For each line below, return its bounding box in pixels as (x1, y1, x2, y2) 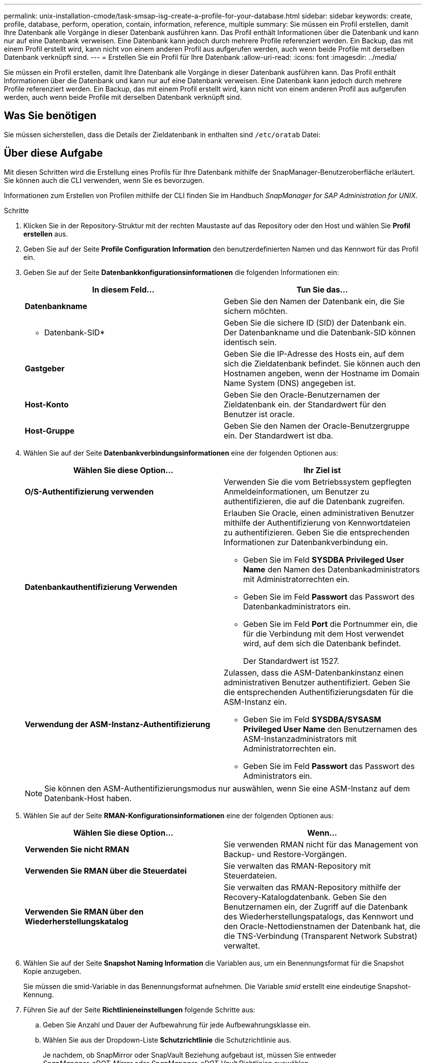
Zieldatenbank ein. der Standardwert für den (224, 399, 386, 409)
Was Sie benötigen (4, 110, 97, 122)
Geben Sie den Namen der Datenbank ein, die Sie (224, 296, 405, 306)
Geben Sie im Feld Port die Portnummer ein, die (243, 619, 418, 629)
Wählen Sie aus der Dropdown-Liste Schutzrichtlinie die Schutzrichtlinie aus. (43, 1035, 291, 1044)
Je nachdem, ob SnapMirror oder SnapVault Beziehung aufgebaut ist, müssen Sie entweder (43, 1050, 337, 1059)
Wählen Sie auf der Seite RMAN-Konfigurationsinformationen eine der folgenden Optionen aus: (23, 811, 334, 820)
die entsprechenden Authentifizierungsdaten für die (224, 687, 413, 697)
